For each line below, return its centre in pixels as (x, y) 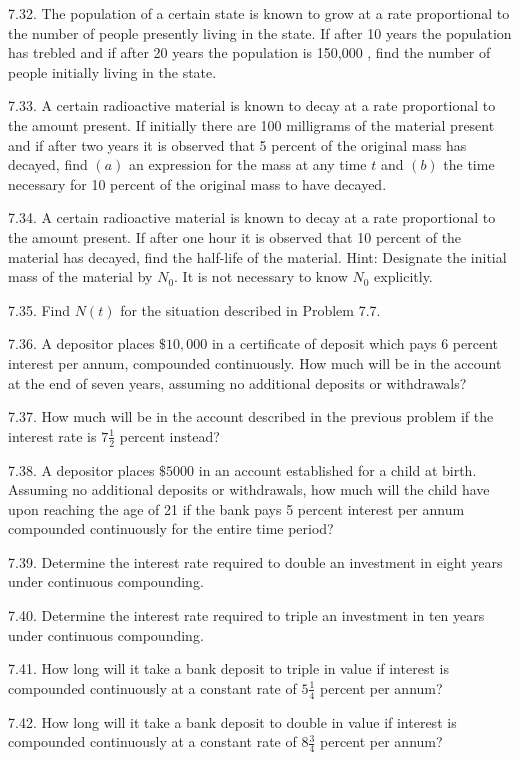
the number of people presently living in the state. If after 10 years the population (260, 32)
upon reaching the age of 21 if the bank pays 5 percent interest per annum (236, 508)
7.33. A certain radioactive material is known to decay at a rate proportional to (252, 105)
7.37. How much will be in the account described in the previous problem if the (251, 416)
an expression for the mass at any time (247, 164)
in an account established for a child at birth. (337, 469)
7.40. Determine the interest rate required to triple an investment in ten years (246, 615)
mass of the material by (80, 276)
